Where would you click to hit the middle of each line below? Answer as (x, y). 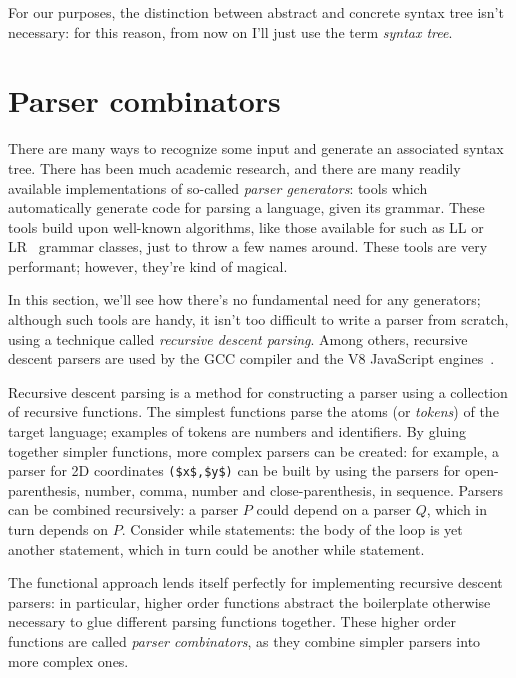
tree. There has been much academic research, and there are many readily (234, 167)
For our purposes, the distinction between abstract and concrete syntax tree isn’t (256, 12)
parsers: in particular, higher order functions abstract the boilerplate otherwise (249, 601)
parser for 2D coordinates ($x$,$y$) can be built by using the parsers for (234, 470)
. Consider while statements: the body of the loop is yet (292, 529)
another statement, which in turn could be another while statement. (216, 548)
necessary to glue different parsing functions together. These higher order (232, 621)
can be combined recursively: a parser (123, 509)
